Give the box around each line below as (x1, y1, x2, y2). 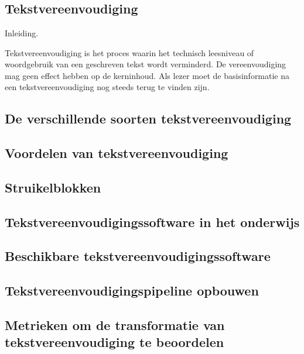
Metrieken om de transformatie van (5, 316, 225, 334)
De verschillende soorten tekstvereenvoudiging (5, 109, 292, 128)
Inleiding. (5, 27, 39, 39)
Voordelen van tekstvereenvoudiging (5, 144, 228, 162)
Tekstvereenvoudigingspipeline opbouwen (5, 281, 259, 300)
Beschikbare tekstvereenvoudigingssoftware (5, 247, 271, 265)
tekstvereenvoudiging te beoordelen (5, 333, 224, 351)
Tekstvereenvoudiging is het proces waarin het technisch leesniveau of (5, 46, 254, 59)
